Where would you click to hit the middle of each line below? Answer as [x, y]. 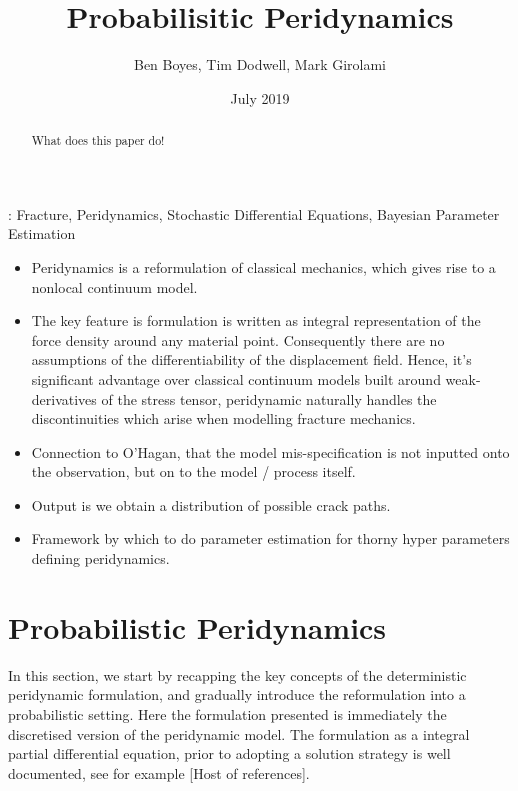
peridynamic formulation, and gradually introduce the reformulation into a [237, 694]
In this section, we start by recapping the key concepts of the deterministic [237, 674]
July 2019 [260, 97]
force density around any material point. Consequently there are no [238, 339]
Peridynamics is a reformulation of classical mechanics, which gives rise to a [263, 266]
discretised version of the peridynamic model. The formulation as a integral [239, 733]
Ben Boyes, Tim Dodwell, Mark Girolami [260, 64]
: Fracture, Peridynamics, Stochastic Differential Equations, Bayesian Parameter [254, 213]
